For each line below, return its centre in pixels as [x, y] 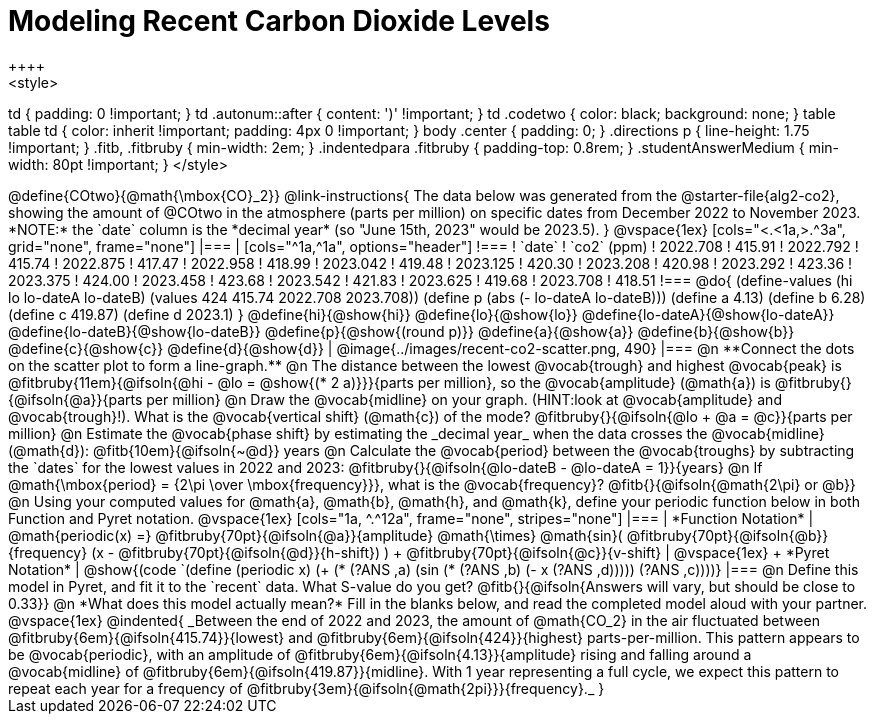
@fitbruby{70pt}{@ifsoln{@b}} [727, 535]
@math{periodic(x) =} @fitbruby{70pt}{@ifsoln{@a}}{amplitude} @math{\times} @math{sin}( [315, 535]
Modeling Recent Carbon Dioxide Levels [279, 21]
